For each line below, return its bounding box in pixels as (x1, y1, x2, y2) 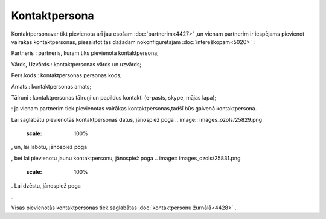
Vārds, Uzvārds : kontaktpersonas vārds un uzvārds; (11, 60, 142, 68)
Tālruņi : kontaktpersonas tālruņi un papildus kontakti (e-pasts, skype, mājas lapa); (11, 94, 217, 101)
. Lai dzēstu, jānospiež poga (11, 182, 81, 189)
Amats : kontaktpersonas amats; (11, 83, 92, 90)
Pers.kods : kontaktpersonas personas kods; (11, 72, 122, 79)
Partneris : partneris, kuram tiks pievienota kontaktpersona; (11, 49, 159, 57)
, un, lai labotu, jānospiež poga (11, 144, 88, 151)
